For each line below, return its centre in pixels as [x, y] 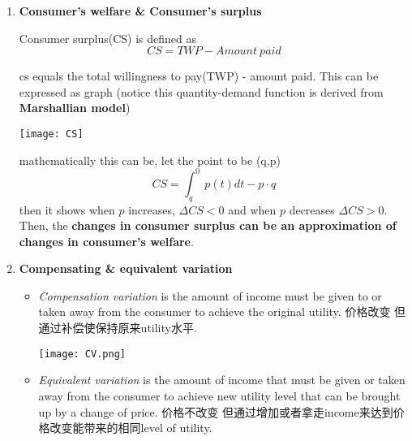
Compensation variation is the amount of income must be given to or [210, 295]
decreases [312, 209]
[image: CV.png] [82, 354]
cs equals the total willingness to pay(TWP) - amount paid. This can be [199, 76]
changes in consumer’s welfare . [106, 241]
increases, [152, 209]
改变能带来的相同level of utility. [131, 428]
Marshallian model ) [75, 108]
